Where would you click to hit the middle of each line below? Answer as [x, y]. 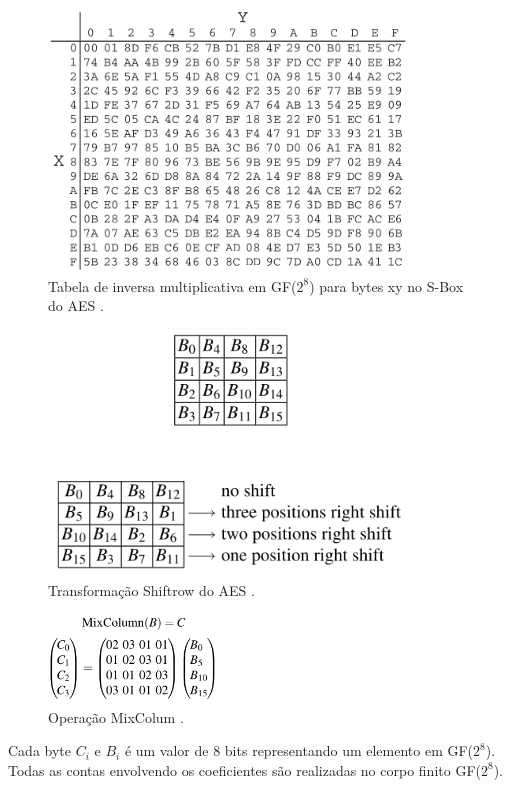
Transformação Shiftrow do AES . [151, 590]
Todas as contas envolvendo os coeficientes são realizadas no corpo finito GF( [244, 769]
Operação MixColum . [116, 716]
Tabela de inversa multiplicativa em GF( [172, 285]
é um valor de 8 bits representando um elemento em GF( [299, 750]
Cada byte [39, 750]
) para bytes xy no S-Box [386, 285]
